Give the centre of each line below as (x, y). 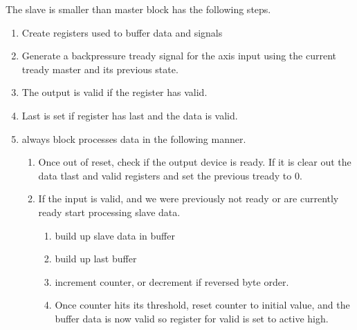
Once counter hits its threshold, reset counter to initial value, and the (202, 305)
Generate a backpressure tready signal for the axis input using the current (179, 56)
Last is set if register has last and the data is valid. (130, 115)
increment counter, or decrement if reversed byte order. (172, 281)
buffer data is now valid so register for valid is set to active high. (192, 318)
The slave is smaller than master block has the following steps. (138, 9)
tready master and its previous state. (100, 69)
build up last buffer (96, 259)
